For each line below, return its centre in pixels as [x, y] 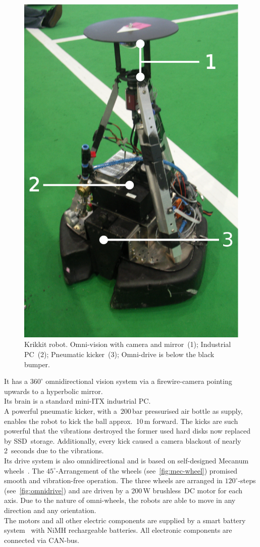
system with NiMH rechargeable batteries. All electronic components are [118, 530]
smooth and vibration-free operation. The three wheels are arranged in [113, 480]
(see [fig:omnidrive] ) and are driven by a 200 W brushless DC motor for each [123, 490]
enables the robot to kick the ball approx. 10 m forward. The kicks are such [121, 421]
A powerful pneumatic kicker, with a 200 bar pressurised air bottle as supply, [123, 411]
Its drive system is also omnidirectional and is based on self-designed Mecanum [126, 460]
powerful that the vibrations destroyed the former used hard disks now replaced [127, 431]
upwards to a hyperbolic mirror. [54, 391]
